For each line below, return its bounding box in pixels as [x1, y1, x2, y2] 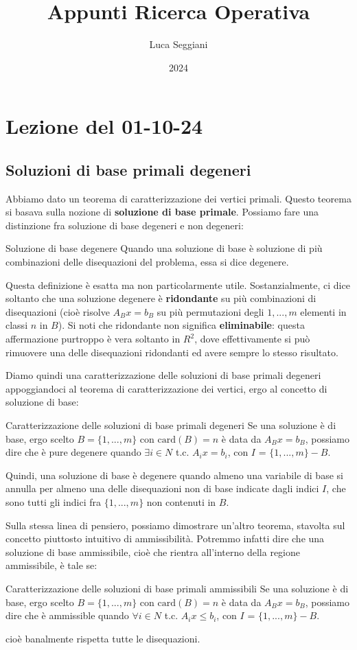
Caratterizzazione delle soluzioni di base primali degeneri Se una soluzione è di [5, 418, 336, 432]
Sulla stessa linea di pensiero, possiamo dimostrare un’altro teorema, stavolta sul [5, 518, 345, 532]
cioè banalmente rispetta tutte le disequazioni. [5, 631, 200, 645]
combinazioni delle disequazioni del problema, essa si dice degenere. [5, 255, 289, 269]
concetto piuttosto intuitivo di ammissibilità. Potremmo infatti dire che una [5, 531, 325, 546]
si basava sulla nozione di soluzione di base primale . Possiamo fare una [5, 205, 319, 219]
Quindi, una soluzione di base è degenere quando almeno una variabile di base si [5, 467, 343, 482]
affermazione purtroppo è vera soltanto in [5, 332, 181, 346]
